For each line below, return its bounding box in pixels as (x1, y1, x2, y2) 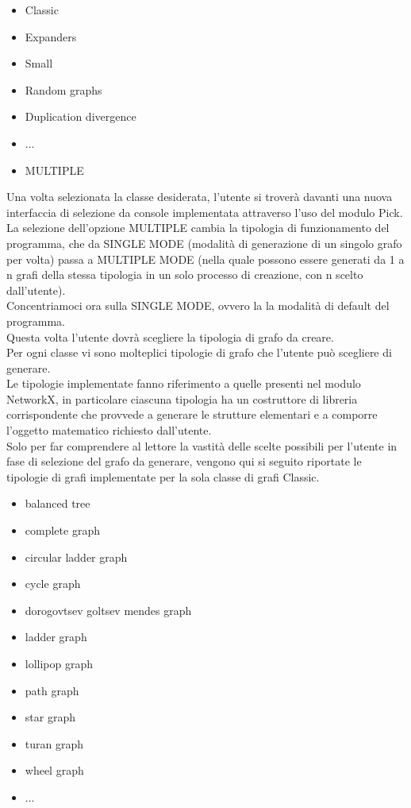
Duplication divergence (25, 108, 136, 125)
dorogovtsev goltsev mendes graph (25, 601, 192, 618)
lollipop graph (25, 655, 94, 671)
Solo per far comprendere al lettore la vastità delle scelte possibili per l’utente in (6, 437, 398, 454)
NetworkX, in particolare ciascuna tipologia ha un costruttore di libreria (6, 390, 358, 407)
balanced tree (25, 495, 90, 512)
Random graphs (25, 81, 102, 98)
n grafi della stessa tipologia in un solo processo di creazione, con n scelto (6, 266, 363, 283)
